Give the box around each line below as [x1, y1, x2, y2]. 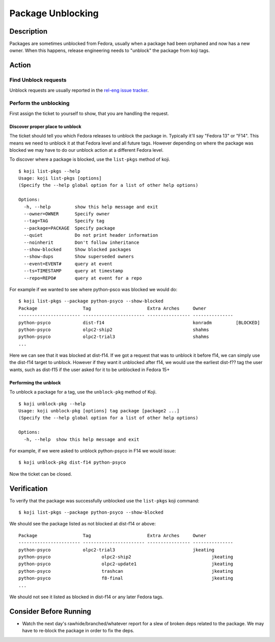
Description [9, 27, 48, 36]
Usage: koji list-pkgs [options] [18, 176, 102, 181]
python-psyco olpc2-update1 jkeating [18, 561, 234, 567]
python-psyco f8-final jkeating [18, 575, 234, 581]
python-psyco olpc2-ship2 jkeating [18, 554, 234, 560]
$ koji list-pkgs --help [18, 168, 80, 174]
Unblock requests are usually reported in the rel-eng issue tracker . [9, 87, 149, 93]
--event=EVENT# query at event [23, 261, 113, 267]
